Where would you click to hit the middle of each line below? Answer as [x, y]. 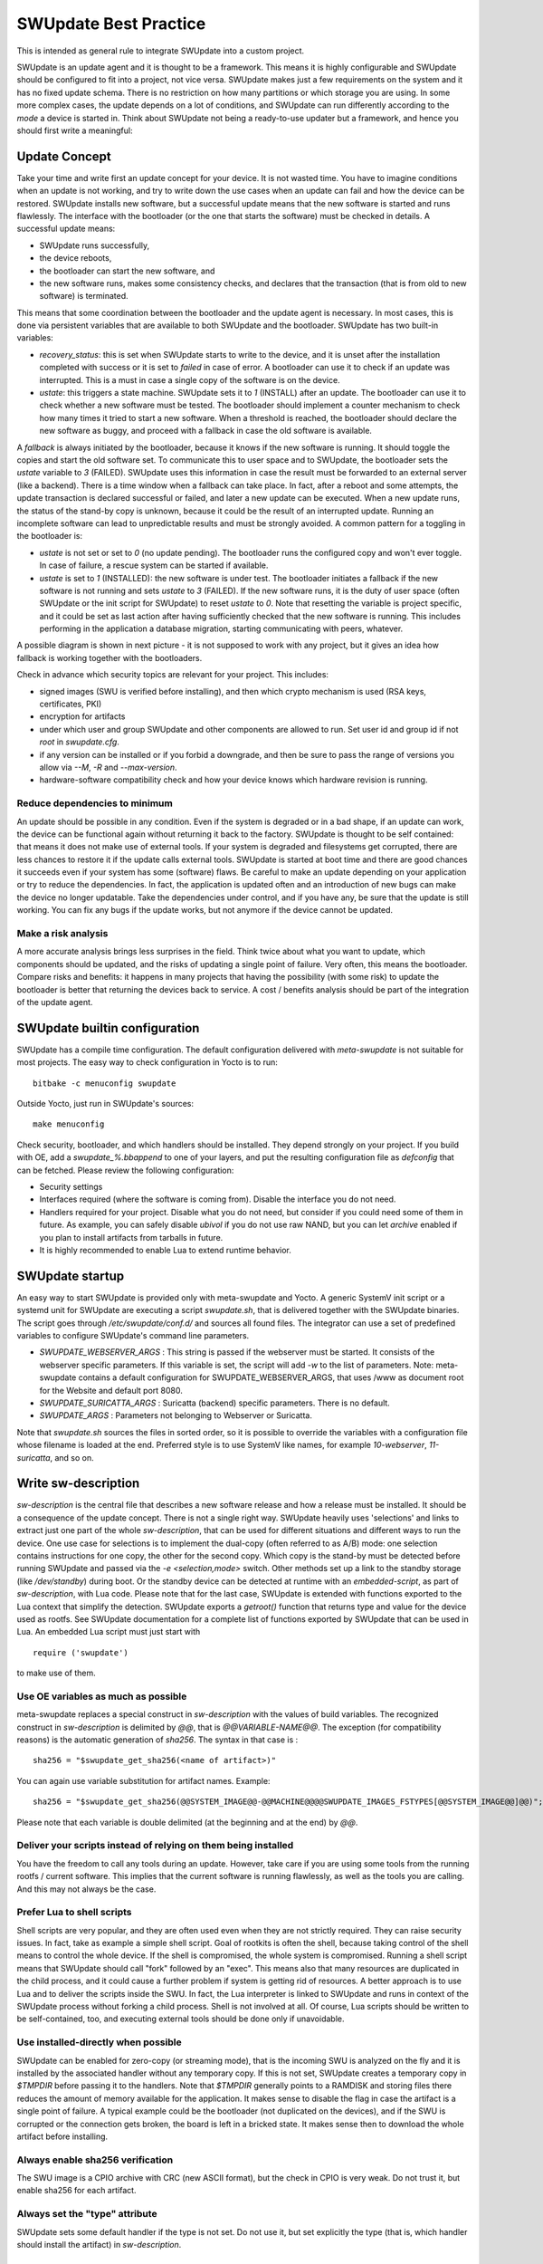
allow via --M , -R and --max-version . [108, 767]
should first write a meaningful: [75, 130]
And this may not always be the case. [86, 1889]
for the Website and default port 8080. [111, 1390]
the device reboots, [76, 258]
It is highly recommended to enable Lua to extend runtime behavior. [165, 1250]
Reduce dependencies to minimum [95, 803]
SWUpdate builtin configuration [108, 1028]
